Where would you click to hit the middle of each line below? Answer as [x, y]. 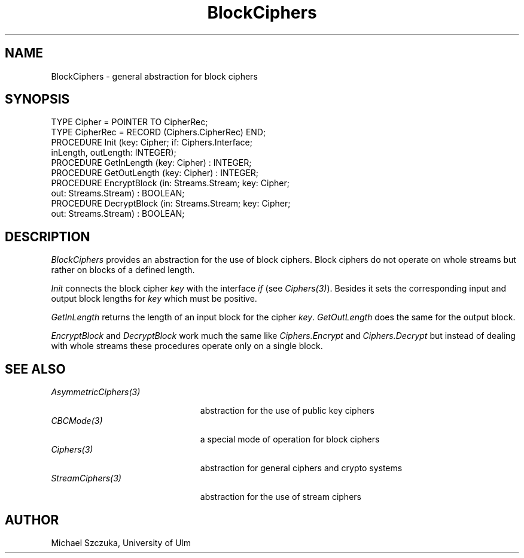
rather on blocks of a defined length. [123, 270]
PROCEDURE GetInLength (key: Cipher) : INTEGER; [151, 163]
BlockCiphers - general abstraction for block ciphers [154, 76]
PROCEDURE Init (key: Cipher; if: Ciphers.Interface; [152, 142]
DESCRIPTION [48, 236]
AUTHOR [32, 520]
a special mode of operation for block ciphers [290, 439]
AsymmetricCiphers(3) [96, 392]
